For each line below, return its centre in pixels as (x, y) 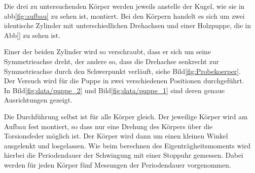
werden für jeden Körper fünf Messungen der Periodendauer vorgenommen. (118, 164)
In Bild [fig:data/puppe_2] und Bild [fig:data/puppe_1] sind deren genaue (114, 90)
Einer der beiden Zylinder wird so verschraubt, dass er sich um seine (108, 52)
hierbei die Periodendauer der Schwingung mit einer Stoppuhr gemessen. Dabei (124, 155)
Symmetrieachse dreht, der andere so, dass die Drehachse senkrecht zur (111, 61)
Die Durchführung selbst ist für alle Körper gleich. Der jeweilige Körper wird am (126, 116)
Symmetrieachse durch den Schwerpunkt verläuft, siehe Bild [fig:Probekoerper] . (122, 71)
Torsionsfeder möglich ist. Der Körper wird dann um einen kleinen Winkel (116, 136)
